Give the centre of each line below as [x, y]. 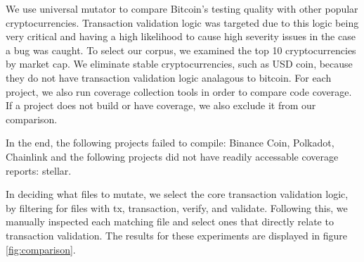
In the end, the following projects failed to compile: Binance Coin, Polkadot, [170, 143]
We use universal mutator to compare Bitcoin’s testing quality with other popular [182, 8]
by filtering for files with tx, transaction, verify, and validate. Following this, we [177, 207]
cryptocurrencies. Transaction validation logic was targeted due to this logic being [182, 22]
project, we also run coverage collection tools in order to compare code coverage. [179, 91]
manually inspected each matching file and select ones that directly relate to [170, 222]
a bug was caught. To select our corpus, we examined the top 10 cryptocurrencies [181, 50]
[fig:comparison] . [41, 249]
